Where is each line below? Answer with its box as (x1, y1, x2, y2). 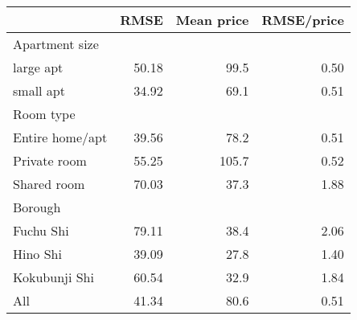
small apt (13, 81, 65, 100)
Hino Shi (13, 244, 62, 263)
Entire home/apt (13, 128, 108, 146)
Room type (13, 105, 76, 123)
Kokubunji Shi (13, 268, 94, 286)
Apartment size (13, 35, 99, 53)
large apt (13, 58, 64, 76)
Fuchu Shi (13, 221, 69, 240)
